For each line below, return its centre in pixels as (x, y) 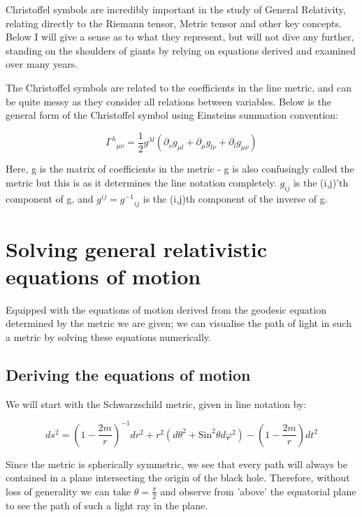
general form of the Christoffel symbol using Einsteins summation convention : (172, 115)
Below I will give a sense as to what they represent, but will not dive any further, (180, 37)
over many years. (42, 64)
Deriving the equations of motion (128, 374)
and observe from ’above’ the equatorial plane (258, 491)
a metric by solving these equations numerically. (108, 336)
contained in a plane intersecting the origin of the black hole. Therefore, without (178, 478)
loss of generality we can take (68, 491)
